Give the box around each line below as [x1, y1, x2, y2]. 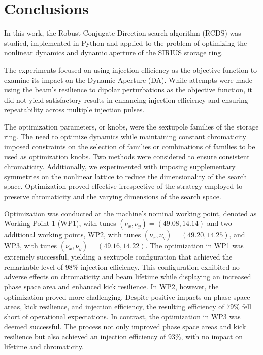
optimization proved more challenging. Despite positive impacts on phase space [4, 291, 250, 302]
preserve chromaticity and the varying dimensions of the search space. [4, 191, 221, 202]
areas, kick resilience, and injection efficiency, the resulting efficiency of [4, 301, 224, 312]
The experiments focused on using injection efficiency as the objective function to [4, 64, 257, 75]
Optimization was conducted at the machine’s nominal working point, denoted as [4, 208, 257, 218]
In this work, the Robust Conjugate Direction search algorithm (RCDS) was [4, 27, 241, 38]
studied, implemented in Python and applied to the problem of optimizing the [4, 37, 247, 48]
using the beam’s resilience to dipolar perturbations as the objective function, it [4, 84, 253, 95]
